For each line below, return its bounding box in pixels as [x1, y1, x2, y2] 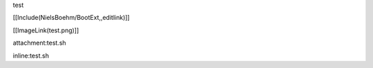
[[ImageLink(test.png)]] [12, 26, 79, 34]
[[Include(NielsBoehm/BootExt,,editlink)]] [12, 14, 131, 22]
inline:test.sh [12, 52, 50, 60]
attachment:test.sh [12, 38, 66, 47]
